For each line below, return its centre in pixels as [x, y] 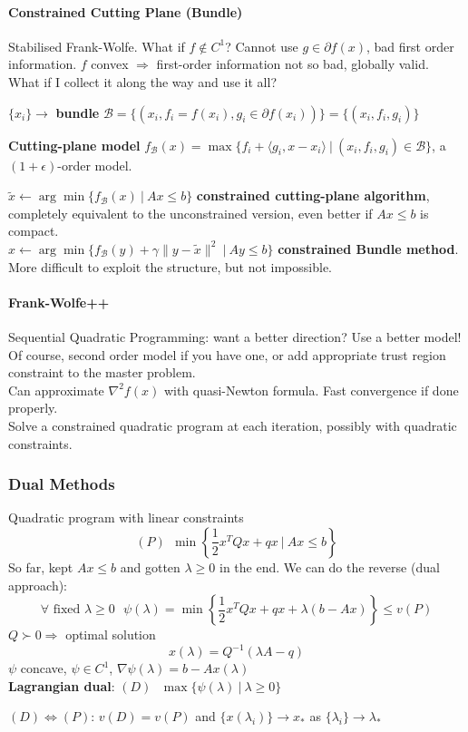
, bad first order [410, 46]
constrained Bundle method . [368, 248]
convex [110, 64]
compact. [34, 231]
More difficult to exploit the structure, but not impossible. [170, 266]
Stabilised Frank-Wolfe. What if [97, 46]
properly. [33, 408]
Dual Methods [62, 484]
